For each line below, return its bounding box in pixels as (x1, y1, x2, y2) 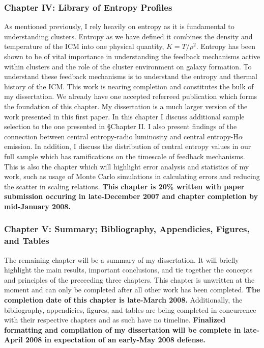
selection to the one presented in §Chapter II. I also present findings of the (4, 121, 237, 132)
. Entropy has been (196, 41, 255, 52)
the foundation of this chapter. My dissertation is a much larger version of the (4, 101, 248, 111)
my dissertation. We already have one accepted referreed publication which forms (4, 91, 257, 102)
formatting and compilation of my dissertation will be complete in (4, 324, 241, 335)
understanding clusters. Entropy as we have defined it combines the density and (4, 31, 253, 41)
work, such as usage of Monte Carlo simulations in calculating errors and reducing (4, 171, 260, 182)
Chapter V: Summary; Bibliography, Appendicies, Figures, (4, 222, 250, 235)
